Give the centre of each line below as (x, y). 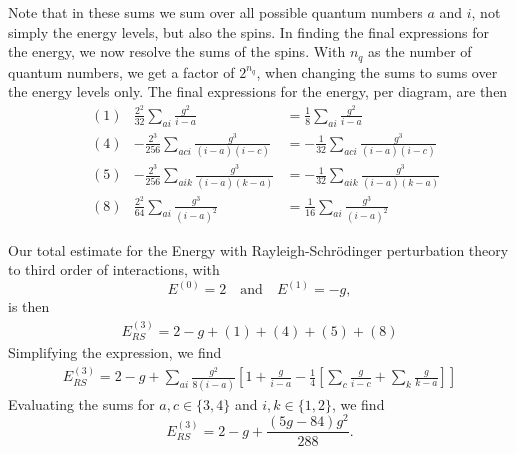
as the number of (420, 51)
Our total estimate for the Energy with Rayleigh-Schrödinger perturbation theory (258, 249)
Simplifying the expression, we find (115, 352)
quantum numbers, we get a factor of (121, 71)
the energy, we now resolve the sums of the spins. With (177, 51)
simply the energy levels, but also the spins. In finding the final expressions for (249, 31)
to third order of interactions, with (114, 269)
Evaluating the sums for (81, 403)
